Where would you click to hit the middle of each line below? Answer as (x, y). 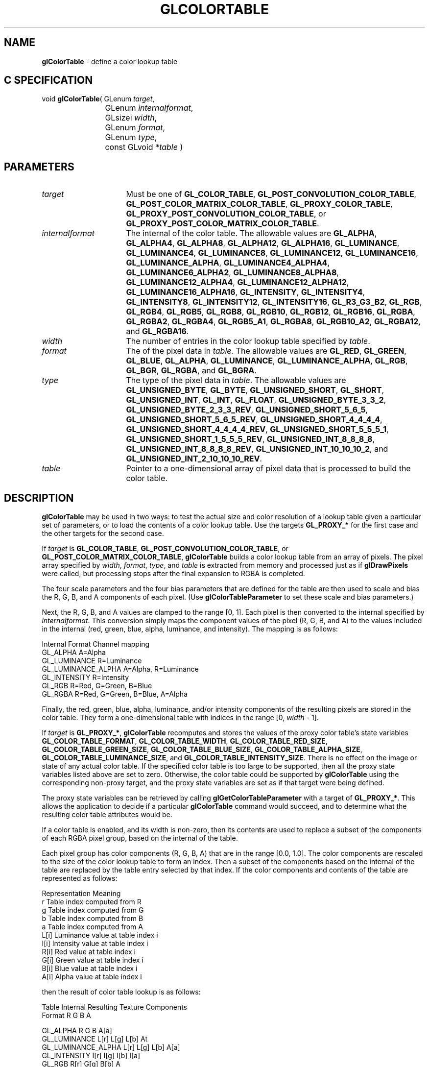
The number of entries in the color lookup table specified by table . (248, 341)
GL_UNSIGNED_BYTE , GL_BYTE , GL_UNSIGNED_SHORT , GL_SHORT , (255, 390)
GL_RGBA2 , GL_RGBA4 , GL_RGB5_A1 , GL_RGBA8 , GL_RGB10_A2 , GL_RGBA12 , (273, 322)
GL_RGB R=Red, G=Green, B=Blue (97, 686)
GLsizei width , (131, 118)
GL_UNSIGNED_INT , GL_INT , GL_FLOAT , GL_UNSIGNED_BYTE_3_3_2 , (256, 400)
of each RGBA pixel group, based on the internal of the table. (140, 838)
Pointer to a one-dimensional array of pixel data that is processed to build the (268, 469)
